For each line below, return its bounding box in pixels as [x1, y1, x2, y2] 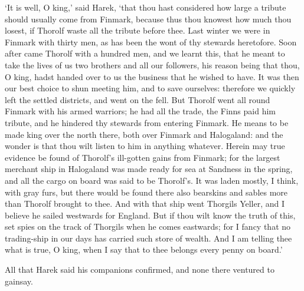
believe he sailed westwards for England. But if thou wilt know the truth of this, [5, 209, 296, 221]
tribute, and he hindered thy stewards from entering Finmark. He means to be [5, 116, 289, 128]
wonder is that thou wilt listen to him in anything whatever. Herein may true [5, 140, 285, 152]
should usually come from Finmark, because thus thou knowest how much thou [5, 12, 292, 25]
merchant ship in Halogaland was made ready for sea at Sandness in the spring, [5, 163, 293, 175]
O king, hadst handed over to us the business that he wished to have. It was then [5, 70, 299, 82]
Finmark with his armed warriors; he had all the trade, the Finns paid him [5, 105, 276, 117]
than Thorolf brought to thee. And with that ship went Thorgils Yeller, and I [5, 197, 285, 210]
